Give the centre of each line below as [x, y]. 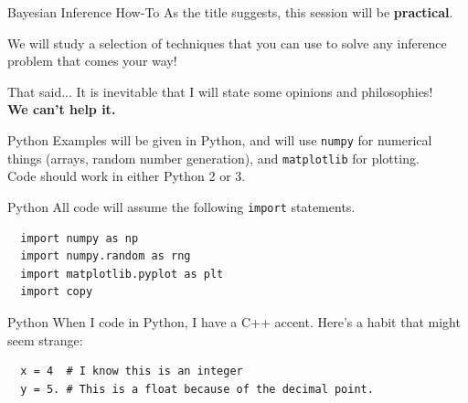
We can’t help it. [62, 109]
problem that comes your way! [92, 61]
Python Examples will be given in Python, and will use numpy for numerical [220, 139]
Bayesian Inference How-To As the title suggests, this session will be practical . [230, 12]
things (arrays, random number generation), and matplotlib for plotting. [213, 158]
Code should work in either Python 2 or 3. [127, 176]
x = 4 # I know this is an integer [132, 371]
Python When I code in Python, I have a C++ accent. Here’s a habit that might [234, 321]
